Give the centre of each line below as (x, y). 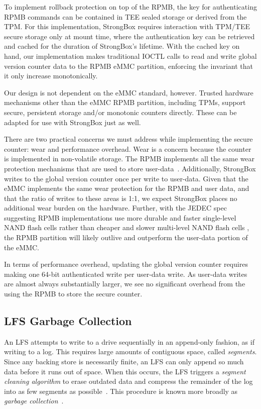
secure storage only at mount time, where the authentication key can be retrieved (129, 36)
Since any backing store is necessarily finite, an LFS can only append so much (124, 362)
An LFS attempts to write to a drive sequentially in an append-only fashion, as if (129, 341)
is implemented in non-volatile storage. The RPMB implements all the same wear (129, 159)
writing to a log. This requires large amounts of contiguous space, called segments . (130, 351)
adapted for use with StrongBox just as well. (73, 122)
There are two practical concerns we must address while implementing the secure (128, 139)
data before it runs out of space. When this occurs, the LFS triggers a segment (125, 371)
